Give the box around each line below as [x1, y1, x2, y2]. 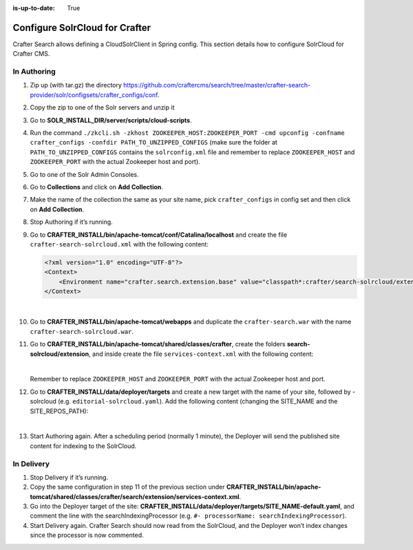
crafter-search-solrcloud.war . [30, 327, 134, 335]
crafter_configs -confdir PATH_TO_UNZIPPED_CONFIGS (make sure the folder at [30, 138, 278, 147]
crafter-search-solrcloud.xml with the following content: [30, 240, 209, 248]
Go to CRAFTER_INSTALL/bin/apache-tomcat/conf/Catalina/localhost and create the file [30, 231, 288, 239]
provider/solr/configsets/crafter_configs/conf [30, 90, 158, 99]
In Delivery [12, 458, 50, 468]
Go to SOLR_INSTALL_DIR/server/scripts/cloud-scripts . [30, 116, 192, 124]
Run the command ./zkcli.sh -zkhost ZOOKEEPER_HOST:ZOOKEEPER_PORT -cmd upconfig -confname [30, 129, 345, 137]
